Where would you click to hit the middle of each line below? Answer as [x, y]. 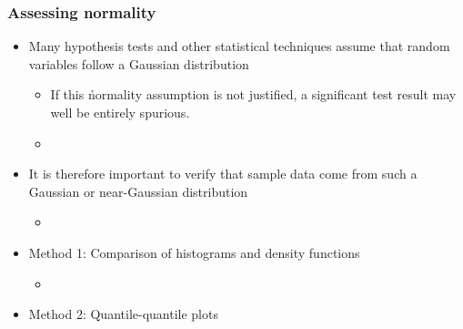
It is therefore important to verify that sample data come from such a [223, 174]
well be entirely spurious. [120, 112]
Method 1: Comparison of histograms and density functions [194, 252]
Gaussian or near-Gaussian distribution [138, 191]
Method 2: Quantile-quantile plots [123, 314]
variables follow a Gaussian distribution [139, 63]
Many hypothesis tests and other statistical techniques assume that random [239, 46]
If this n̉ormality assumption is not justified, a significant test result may [253, 94]
